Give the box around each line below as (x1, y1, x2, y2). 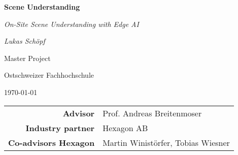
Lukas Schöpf (4, 36, 45, 46)
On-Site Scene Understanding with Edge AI (4, 18, 139, 29)
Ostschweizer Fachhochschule (4, 70, 94, 80)
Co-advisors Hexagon (8, 136, 95, 148)
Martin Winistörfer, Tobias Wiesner (103, 136, 230, 148)
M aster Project (4, 52, 51, 63)
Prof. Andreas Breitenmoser (103, 107, 202, 119)
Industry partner (25, 121, 95, 134)
